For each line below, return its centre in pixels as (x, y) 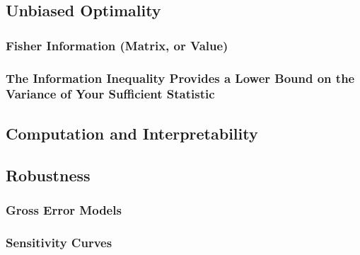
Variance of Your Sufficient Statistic (110, 94)
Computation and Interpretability (132, 133)
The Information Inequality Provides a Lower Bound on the (180, 78)
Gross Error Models (64, 209)
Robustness (48, 175)
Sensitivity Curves (59, 242)
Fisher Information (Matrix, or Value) (117, 45)
